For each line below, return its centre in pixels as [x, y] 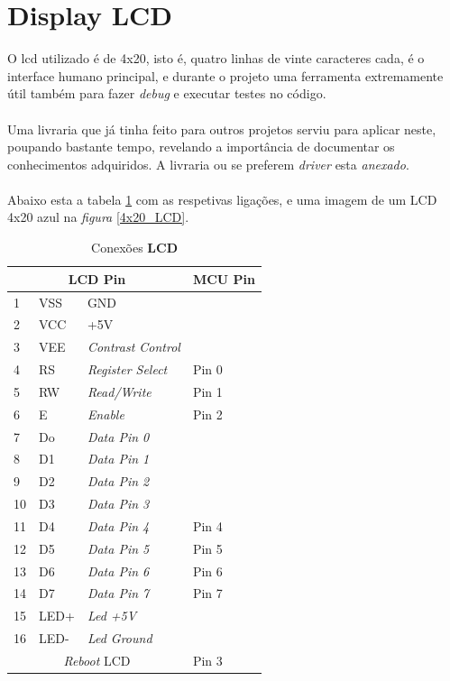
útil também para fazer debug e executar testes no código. [167, 93]
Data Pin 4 [118, 525]
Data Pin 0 [118, 436]
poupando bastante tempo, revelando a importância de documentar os [201, 147]
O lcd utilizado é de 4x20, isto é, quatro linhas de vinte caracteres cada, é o [216, 58]
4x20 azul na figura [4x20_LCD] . [98, 217]
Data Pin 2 [118, 481]
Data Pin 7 [118, 593]
